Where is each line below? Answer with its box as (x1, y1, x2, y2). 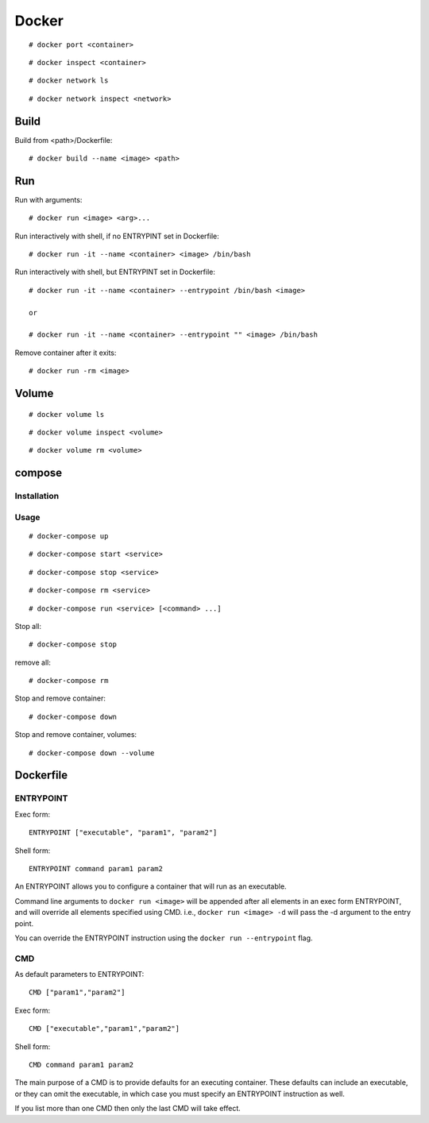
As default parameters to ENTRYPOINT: (14, 970, 145, 979)
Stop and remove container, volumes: (14, 730, 137, 739)
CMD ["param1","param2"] (29, 988, 126, 997)
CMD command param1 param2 (29, 1060, 134, 1069)
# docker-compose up (29, 531, 109, 540)
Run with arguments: (14, 195, 83, 204)
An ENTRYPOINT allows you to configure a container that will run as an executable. (14, 882, 287, 891)
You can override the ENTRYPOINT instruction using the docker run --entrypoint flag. (14, 933, 313, 943)
